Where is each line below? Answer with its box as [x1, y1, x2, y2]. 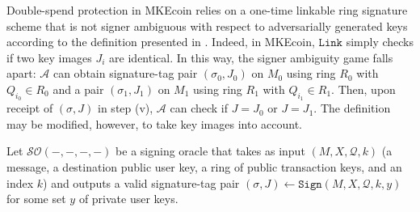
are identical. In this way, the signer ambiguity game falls [109, 49, 393, 66]
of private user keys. [78, 190, 178, 207]
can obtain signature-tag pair [52, 65, 198, 82]
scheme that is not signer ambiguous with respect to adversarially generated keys [6, 17, 408, 34]
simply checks [346, 33, 414, 50]
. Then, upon [331, 80, 396, 97]
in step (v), [98, 100, 153, 117]
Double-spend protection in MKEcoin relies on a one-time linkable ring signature [6, 2, 408, 18]
